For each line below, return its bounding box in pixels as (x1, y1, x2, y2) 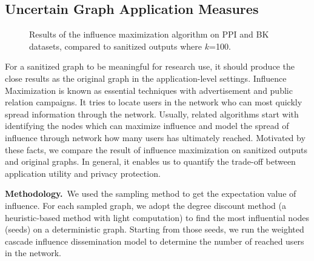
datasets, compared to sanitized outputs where (29, 39, 202, 52)
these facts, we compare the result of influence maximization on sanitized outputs (5, 143, 307, 156)
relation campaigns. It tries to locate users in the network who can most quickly (5, 96, 302, 108)
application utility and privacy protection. (5, 167, 161, 179)
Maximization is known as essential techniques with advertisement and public (5, 84, 293, 96)
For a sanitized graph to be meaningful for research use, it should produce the (5, 60, 295, 73)
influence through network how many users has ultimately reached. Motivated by (5, 131, 306, 144)
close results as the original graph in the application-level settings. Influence (5, 71, 287, 84)
